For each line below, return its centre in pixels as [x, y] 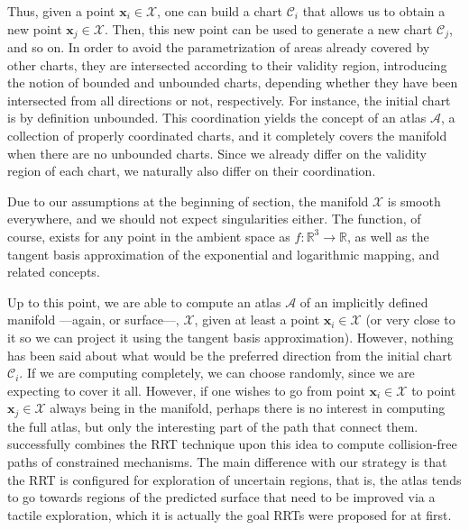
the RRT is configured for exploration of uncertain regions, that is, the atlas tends [234, 479]
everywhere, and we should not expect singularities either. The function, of [214, 219]
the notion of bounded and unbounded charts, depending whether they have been [233, 82]
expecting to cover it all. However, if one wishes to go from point [186, 390]
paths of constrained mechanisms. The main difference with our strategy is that [227, 461]
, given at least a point [257, 320]
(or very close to [410, 320]
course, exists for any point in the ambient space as [149, 236]
